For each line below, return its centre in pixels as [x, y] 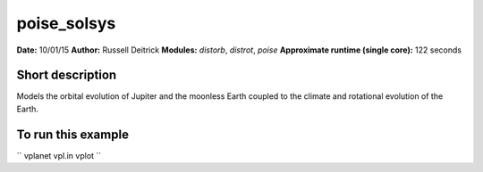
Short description [67, 75]
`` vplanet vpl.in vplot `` [59, 155]
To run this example [73, 134]
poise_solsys [66, 23]
